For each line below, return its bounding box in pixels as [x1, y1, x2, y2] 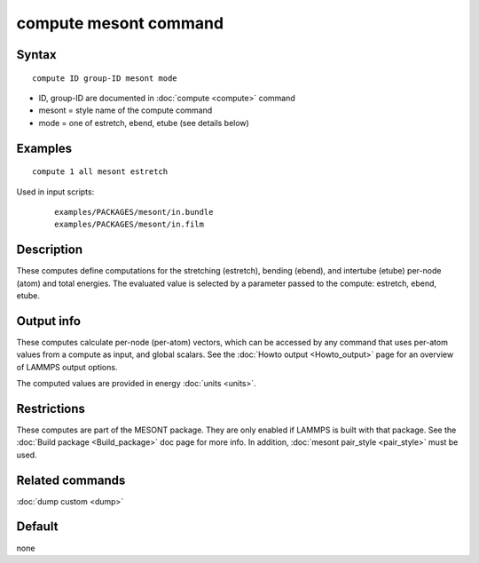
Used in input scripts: [16, 186, 95, 197]
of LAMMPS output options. [16, 361, 118, 372]
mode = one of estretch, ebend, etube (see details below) [38, 117, 250, 128]
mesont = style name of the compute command [38, 105, 213, 115]
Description [16, 242, 83, 258]
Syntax [16, 47, 57, 62]
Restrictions [16, 400, 86, 416]
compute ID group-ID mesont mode [32, 73, 177, 83]
